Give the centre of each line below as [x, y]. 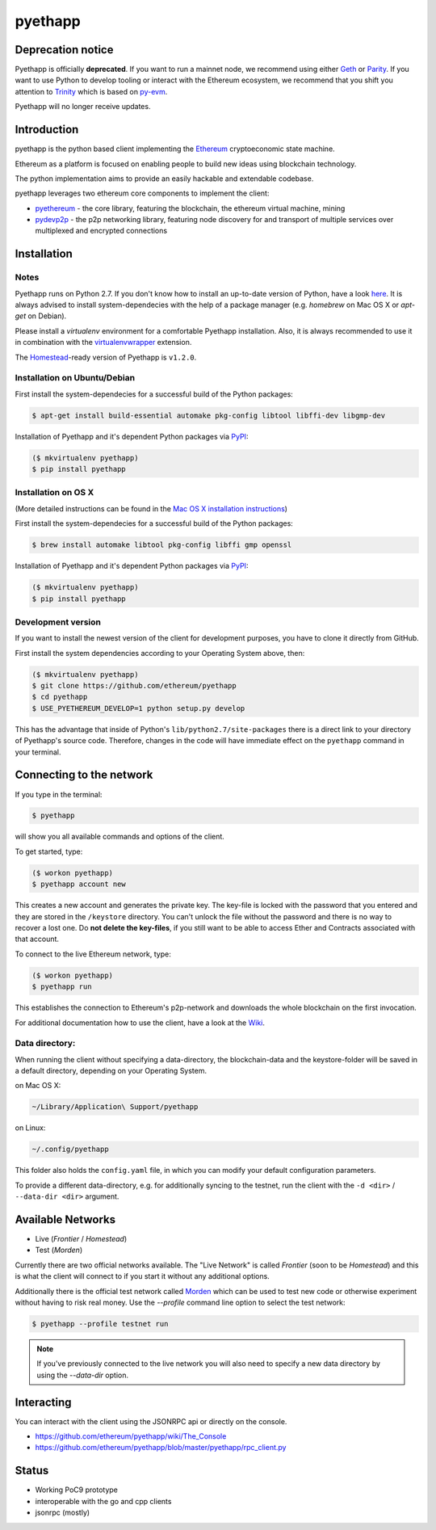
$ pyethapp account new [79, 884]
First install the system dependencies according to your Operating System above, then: [160, 653]
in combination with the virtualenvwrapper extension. [103, 343]
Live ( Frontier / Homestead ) [81, 1239]
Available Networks [65, 1219]
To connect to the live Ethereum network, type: [93, 954]
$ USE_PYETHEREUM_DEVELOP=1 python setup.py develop [138, 708]
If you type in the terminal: [59, 794]
